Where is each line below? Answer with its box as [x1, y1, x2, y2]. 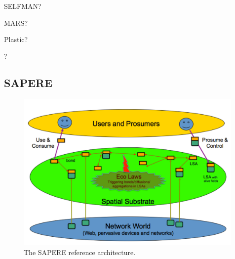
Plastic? [4, 34, 28, 44]
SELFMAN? [4, 1, 41, 11]
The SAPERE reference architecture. [24, 247, 136, 257]
